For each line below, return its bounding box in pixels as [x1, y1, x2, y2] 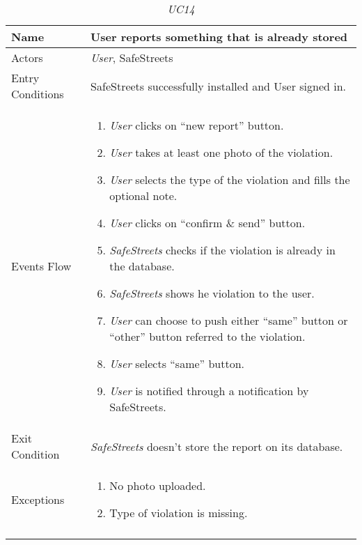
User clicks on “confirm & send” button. [109, 215, 306, 231]
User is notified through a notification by [109, 383, 309, 399]
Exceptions [11, 491, 65, 507]
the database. [109, 258, 175, 274]
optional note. [109, 187, 178, 204]
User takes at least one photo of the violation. [109, 144, 333, 160]
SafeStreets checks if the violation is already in [109, 242, 336, 258]
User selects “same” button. [109, 355, 245, 371]
